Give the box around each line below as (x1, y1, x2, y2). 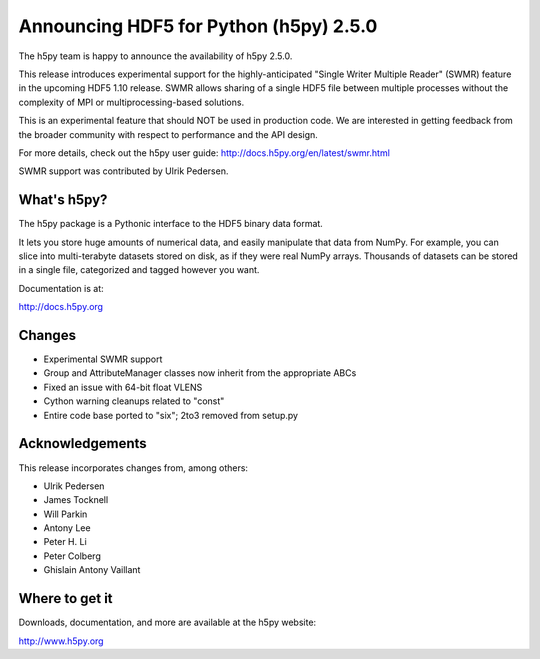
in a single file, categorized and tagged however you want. (18, 264, 260, 276)
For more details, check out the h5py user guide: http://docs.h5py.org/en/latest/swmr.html (18, 146, 390, 159)
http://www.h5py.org (18, 635, 104, 647)
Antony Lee (43, 522, 91, 534)
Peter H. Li (43, 536, 87, 548)
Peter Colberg (43, 550, 102, 562)
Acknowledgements (18, 435, 147, 452)
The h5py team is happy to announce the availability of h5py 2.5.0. (18, 50, 293, 62)
